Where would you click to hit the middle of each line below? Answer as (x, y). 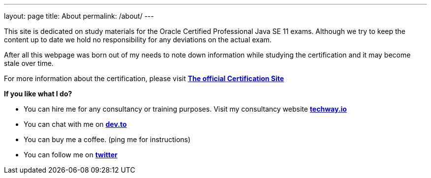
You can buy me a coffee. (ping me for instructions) (107, 139)
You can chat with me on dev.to (75, 124)
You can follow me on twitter (71, 155)
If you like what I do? (38, 94)
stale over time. (29, 63)
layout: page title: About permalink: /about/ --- (79, 16)
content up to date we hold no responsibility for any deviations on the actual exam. (138, 40)
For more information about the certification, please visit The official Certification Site (144, 78)
